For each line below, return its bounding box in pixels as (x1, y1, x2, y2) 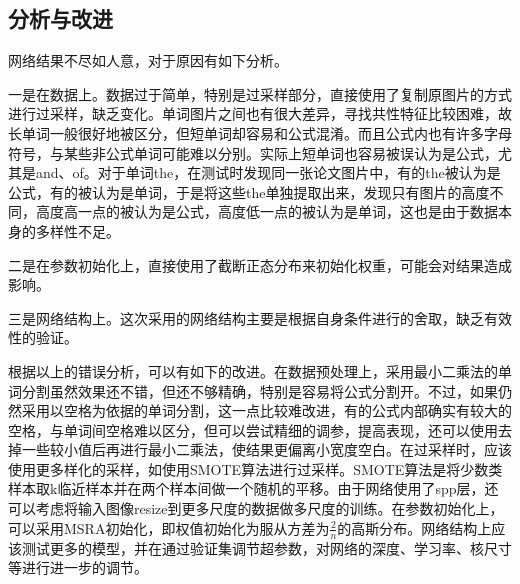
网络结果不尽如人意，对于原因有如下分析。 (8, 50, 288, 71)
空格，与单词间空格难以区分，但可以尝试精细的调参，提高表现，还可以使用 (8, 419, 498, 440)
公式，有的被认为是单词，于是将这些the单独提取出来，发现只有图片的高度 (8, 181, 490, 202)
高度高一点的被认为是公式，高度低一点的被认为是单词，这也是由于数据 (35, 201, 498, 222)
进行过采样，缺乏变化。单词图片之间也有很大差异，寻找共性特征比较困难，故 (8, 103, 512, 124)
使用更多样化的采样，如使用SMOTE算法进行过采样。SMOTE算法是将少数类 (8, 458, 503, 479)
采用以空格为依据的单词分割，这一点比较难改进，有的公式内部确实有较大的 (21, 400, 512, 421)
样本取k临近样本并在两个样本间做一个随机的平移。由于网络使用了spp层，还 (8, 478, 499, 499)
